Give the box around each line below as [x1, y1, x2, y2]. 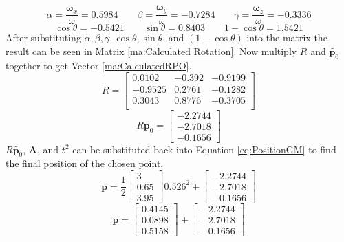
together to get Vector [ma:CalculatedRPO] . [6, 58, 192, 72]
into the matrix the [246, 30, 327, 45]
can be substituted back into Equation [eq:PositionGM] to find [72, 142, 336, 156]
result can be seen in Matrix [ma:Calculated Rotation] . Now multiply [6, 44, 297, 58]
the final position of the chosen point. [6, 156, 164, 170]
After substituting [6, 30, 81, 45]
